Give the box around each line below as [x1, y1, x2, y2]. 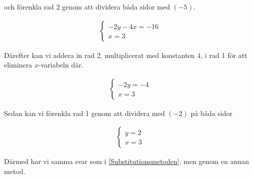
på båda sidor [190, 107, 233, 118]
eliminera [4, 59, 33, 70]
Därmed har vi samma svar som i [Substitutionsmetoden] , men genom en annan [4, 156, 249, 166]
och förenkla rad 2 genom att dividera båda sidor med [4, 1, 170, 11]
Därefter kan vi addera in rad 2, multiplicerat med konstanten [4, 49, 195, 60]
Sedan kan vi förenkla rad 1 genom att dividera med [4, 107, 165, 118]
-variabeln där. [38, 59, 84, 70]
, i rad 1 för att [200, 49, 247, 60]
